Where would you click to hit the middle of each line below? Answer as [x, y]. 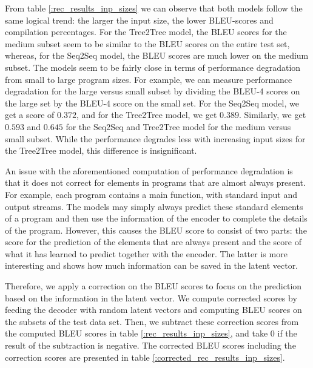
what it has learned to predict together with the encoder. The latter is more [146, 253]
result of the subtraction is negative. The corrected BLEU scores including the [150, 345]
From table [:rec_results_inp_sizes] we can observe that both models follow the [154, 8]
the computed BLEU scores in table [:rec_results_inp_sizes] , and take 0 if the [151, 333]
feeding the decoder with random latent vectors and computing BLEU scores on [153, 310]
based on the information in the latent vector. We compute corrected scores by [151, 297]
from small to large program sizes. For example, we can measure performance [149, 79]
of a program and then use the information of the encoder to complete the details [156, 218]
